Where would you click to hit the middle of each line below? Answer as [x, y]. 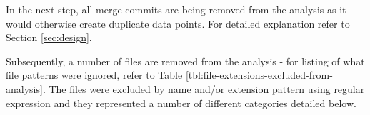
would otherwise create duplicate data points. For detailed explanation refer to [178, 23]
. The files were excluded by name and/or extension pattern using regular [204, 88]
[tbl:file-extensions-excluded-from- [259, 75]
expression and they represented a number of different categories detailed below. [181, 103]
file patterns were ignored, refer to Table [94, 75]
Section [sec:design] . [49, 37]
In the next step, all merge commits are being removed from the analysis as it [176, 9]
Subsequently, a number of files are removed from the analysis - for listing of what [185, 61]
